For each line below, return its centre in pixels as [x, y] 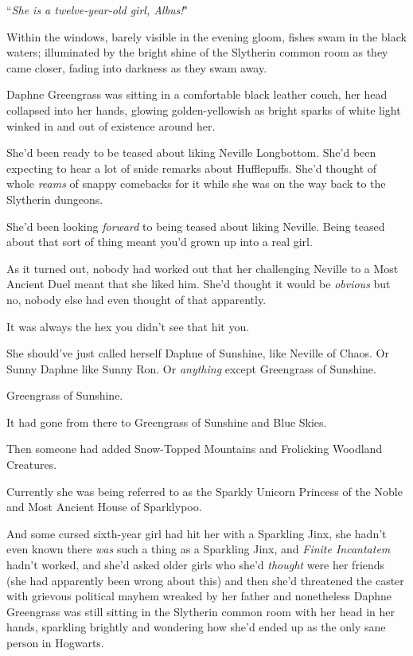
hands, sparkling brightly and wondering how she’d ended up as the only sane [196, 627]
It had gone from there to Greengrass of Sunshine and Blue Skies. [167, 422]
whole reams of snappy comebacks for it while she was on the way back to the [196, 184]
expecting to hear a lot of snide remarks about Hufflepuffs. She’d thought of [192, 168]
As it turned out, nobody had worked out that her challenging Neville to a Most [203, 268]
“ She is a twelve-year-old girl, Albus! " [97, 10]
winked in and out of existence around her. [111, 125]
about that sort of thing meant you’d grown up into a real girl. [160, 242]
